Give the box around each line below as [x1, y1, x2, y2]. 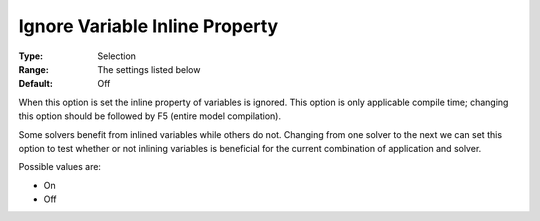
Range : [18, 63, 49, 75]
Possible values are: [18, 161, 102, 173]
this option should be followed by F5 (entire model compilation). [18, 110, 282, 122]
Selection [97, 50, 137, 62]
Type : [18, 50, 44, 62]
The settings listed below [97, 63, 201, 75]
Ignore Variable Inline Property [18, 15, 279, 37]
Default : [18, 78, 54, 90]
